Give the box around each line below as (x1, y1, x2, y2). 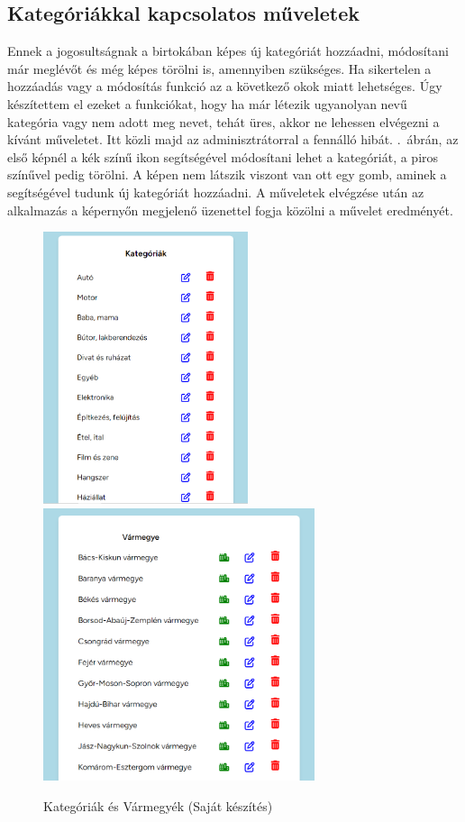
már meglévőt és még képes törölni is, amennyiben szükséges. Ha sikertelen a (7, 59, 432, 78)
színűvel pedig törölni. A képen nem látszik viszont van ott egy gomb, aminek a (7, 165, 447, 184)
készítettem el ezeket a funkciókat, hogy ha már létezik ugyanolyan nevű (7, 94, 407, 113)
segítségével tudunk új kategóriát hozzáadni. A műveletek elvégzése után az (7, 182, 424, 201)
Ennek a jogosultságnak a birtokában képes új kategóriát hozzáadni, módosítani (7, 41, 449, 60)
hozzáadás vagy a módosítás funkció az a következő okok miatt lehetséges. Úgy (7, 77, 442, 96)
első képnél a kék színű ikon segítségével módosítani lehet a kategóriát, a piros (7, 147, 439, 166)
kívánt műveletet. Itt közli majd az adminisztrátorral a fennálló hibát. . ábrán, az (7, 130, 459, 149)
